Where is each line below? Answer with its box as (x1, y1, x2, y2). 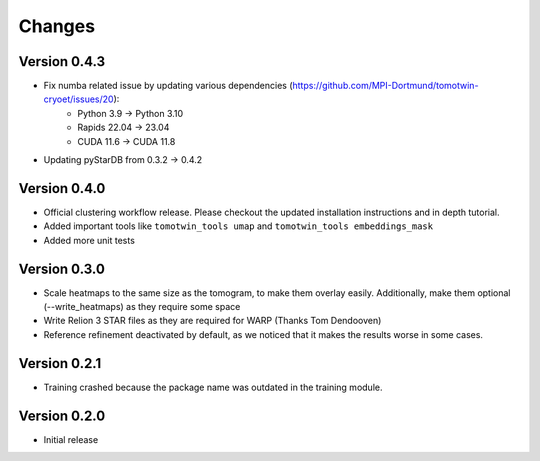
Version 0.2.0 (18, 407, 106, 424)
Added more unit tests (43, 234, 135, 246)
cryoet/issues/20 (43, 93, 114, 105)
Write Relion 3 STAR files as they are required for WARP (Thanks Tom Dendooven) (43, 315, 382, 327)
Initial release (43, 433, 99, 445)
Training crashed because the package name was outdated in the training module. (43, 381, 383, 393)
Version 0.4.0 (18, 180, 106, 197)
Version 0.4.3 (18, 53, 105, 70)
